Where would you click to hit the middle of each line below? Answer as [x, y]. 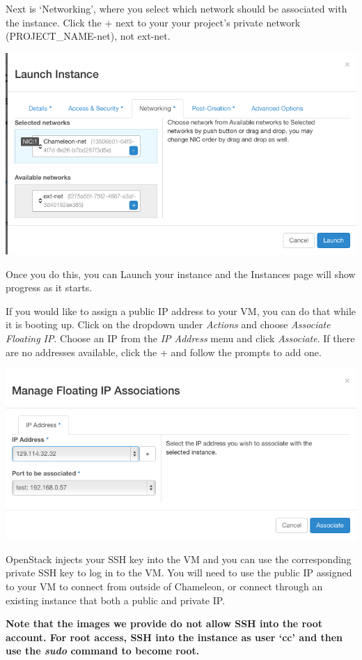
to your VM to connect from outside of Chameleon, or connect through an [164, 586]
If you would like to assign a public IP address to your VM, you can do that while [181, 310]
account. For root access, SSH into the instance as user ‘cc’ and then [174, 637]
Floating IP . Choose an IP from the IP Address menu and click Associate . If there [180, 338]
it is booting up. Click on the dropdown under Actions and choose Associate [168, 324]
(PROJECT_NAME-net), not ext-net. [88, 36]
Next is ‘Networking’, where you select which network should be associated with [176, 8]
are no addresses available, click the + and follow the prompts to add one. [164, 352]
